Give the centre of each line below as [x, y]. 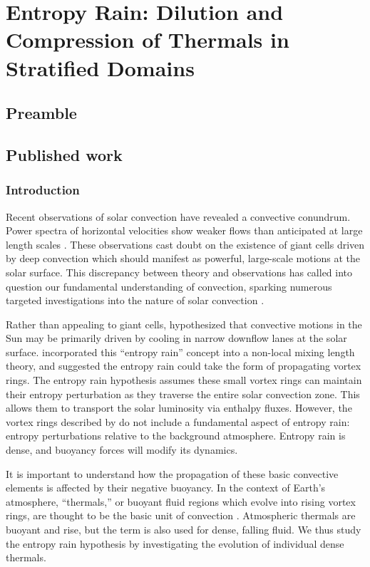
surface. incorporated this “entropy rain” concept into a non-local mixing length [180, 352]
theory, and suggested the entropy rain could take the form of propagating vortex [184, 366]
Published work [64, 154]
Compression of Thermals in [148, 40]
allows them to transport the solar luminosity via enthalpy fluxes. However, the [179, 408]
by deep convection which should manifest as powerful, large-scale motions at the [183, 258]
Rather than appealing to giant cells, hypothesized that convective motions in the [184, 324]
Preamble [41, 113]
